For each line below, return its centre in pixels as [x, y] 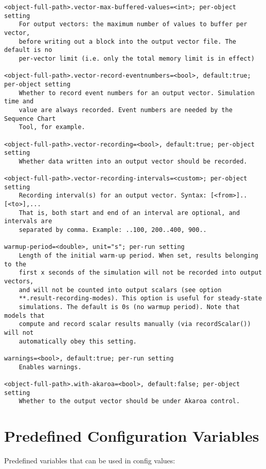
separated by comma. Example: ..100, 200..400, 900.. [113, 230]
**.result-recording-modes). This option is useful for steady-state [140, 299]
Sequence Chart [30, 119]
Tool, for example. [52, 127]
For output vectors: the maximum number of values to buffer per [133, 24]
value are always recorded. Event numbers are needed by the [126, 110]
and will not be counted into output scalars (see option [120, 290]
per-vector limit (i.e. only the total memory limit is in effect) [137, 58]
